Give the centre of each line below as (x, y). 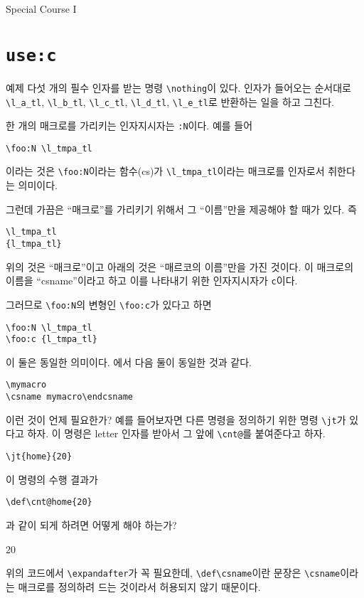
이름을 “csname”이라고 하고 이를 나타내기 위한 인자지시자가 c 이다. (152, 281)
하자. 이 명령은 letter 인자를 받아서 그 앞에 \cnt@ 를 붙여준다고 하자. (176, 433)
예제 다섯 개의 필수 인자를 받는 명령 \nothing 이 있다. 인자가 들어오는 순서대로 (178, 87)
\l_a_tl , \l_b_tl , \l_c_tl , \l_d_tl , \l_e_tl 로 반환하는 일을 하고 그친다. (170, 101)
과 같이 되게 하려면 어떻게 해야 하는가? (91, 524)
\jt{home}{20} (39, 457)
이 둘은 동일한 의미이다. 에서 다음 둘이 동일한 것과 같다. (129, 362)
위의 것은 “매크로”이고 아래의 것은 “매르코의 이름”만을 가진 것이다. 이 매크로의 (180, 266)
